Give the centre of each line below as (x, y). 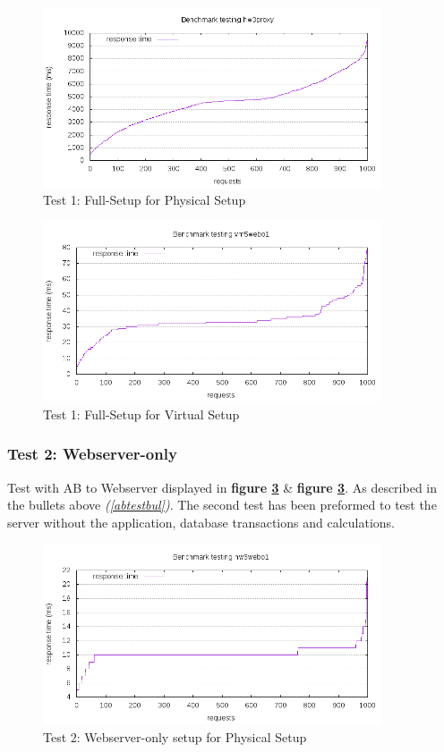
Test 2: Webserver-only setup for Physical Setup (175, 736)
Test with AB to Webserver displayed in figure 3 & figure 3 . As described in (222, 487)
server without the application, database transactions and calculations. (201, 522)
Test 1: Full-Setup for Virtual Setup (141, 414)
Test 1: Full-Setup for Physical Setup (145, 200)
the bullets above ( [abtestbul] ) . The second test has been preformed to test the (222, 505)
